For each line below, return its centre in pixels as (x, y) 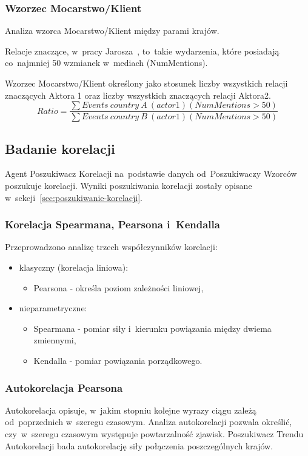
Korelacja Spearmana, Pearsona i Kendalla (112, 224)
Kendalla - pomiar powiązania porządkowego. (118, 361)
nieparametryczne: (53, 308)
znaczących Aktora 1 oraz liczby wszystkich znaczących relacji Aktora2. (138, 95)
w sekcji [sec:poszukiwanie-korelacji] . (74, 197)
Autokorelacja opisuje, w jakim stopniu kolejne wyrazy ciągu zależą (131, 410)
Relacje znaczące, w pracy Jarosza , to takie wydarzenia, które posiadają (142, 51)
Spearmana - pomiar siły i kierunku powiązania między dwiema (152, 328)
